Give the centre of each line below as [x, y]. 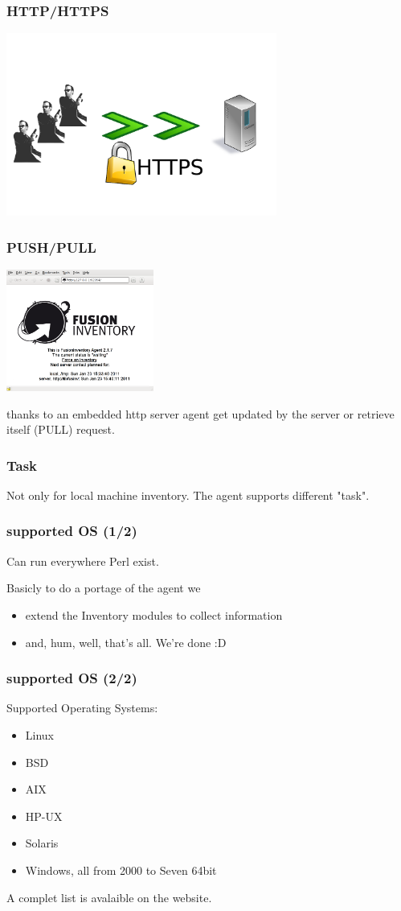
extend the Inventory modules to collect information [154, 614]
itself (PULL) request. [61, 429]
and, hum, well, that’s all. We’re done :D [126, 642]
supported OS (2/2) [72, 678]
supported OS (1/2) [72, 531]
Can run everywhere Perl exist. [83, 561]
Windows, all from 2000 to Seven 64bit [121, 870]
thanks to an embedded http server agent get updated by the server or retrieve [200, 413]
